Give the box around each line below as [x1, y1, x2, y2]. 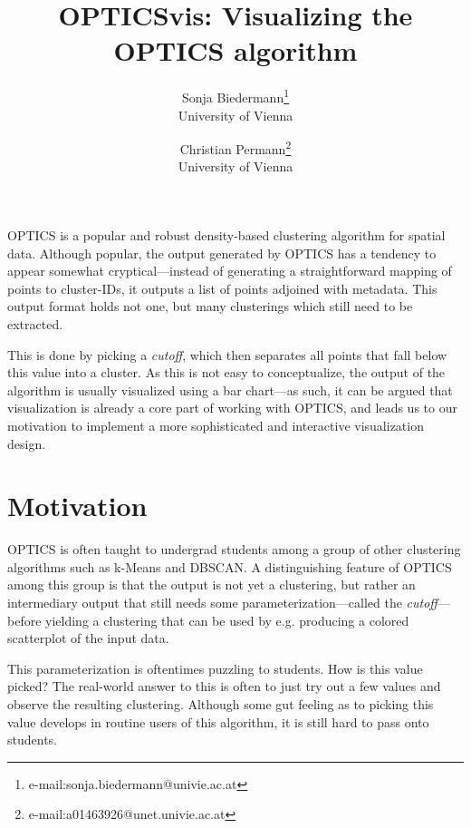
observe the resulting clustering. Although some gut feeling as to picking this [7, 695, 434, 713]
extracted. [7, 314, 63, 333]
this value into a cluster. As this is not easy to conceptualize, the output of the [7, 363, 446, 382]
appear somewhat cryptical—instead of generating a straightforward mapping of [7, 261, 452, 280]
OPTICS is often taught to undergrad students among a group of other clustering [7, 540, 461, 559]
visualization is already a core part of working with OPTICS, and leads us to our [7, 398, 457, 417]
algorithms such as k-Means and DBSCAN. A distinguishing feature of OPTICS [7, 557, 452, 576]
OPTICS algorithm [113, 32, 358, 69]
